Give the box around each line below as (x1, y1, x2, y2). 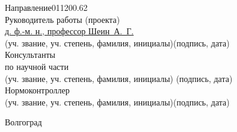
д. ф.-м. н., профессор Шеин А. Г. (5, 25, 134, 37)
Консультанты (5, 48, 55, 61)
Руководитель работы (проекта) (5, 13, 120, 25)
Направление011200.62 (5, 1, 88, 13)
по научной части (5, 60, 69, 72)
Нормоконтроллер (5, 84, 70, 96)
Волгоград (5, 116, 42, 128)
